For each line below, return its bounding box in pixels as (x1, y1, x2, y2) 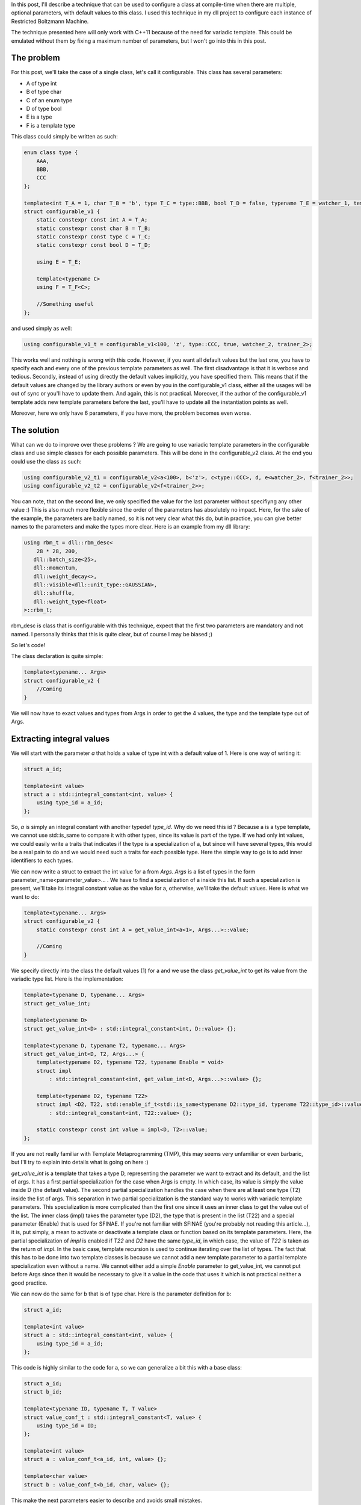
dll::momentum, (33, 565, 78, 571)
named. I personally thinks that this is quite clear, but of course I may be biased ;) (11, 630, 213, 638)
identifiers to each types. (11, 857, 73, 864)
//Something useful (36, 301, 94, 308)
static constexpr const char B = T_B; (36, 225, 151, 232)
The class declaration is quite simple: (11, 653, 103, 660)
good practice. (11, 1279, 48, 1286)
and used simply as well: (11, 324, 72, 332)
